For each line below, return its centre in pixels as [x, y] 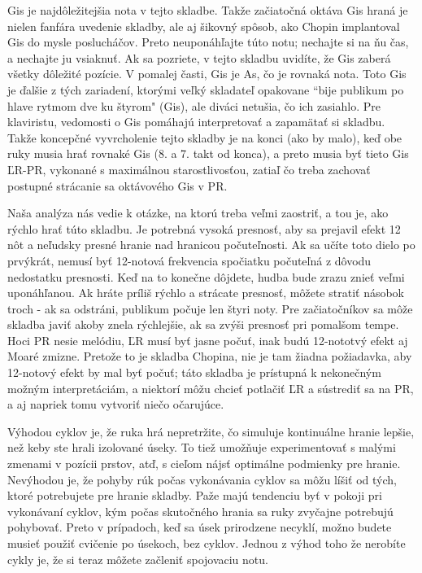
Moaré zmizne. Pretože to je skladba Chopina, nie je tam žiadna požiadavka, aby [210, 356]
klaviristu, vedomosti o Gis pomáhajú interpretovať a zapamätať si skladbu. [196, 122]
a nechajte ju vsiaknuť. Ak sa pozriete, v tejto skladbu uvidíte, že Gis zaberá [199, 57]
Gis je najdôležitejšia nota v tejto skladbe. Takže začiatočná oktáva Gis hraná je [208, 10]
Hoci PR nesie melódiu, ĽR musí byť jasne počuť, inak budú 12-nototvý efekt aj [208, 340]
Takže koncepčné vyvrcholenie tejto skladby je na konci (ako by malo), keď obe [205, 137]
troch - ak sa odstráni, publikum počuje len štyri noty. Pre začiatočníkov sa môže [210, 308]
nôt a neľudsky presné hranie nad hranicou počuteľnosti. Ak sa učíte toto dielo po [211, 245]
